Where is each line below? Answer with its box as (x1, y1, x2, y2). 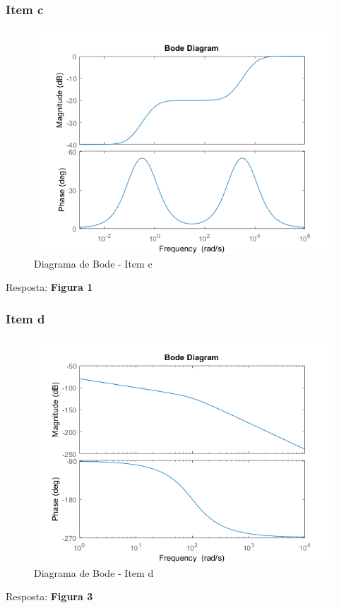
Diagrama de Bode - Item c (34, 256, 153, 270)
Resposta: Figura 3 (6, 589, 93, 604)
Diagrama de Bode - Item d (34, 565, 154, 580)
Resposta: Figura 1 (6, 280, 93, 294)
